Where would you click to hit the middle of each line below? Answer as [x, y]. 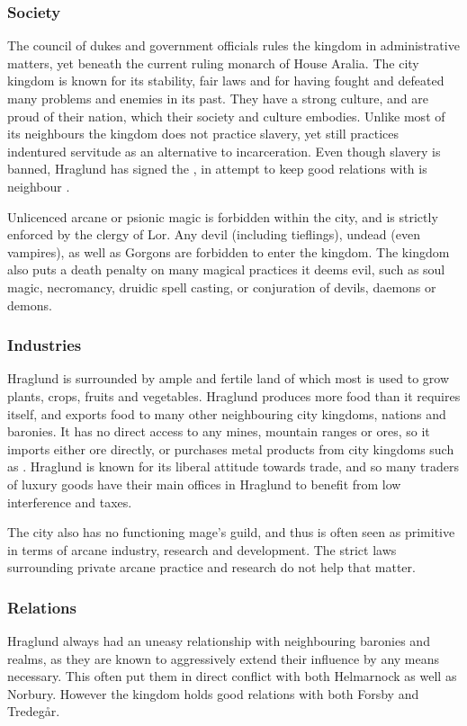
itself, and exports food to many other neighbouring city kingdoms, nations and [227, 413]
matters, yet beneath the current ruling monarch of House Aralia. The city [213, 63]
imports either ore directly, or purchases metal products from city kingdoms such [231, 448]
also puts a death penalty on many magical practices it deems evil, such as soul [226, 269]
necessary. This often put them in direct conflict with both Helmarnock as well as [232, 676]
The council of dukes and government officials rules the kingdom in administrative [233, 45]
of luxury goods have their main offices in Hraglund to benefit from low [204, 484]
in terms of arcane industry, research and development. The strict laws [202, 549]
